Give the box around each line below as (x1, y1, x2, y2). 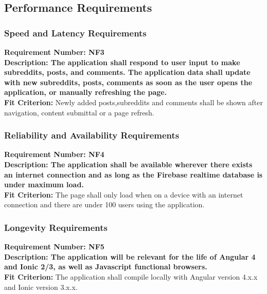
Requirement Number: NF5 (4, 241, 104, 252)
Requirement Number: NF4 (4, 149, 104, 160)
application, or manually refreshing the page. (4, 87, 167, 97)
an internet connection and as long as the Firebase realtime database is (4, 169, 263, 180)
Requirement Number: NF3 (4, 47, 104, 57)
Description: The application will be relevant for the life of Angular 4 (4, 251, 256, 262)
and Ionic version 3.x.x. (4, 281, 78, 292)
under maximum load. (4, 179, 84, 190)
